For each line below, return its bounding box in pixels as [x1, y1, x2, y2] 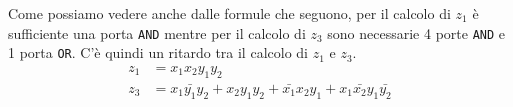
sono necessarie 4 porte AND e [327, 22, 506, 43]
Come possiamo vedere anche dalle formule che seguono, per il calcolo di [8, 3, 451, 23]
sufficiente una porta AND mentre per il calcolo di [8, 22, 306, 43]
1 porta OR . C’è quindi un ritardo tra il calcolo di [8, 42, 308, 63]
